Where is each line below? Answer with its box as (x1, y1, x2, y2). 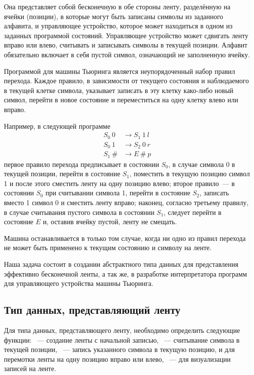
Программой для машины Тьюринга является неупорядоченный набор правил (4, 66, 235, 76)
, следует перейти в (163, 207, 222, 217)
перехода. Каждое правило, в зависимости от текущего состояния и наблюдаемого (4, 75, 249, 86)
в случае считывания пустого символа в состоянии (4, 207, 155, 217)
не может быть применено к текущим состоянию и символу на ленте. (4, 242, 212, 253)
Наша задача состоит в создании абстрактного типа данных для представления (4, 258, 238, 269)
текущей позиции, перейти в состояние (4, 168, 120, 179)
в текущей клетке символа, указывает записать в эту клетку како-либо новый (4, 85, 233, 95)
